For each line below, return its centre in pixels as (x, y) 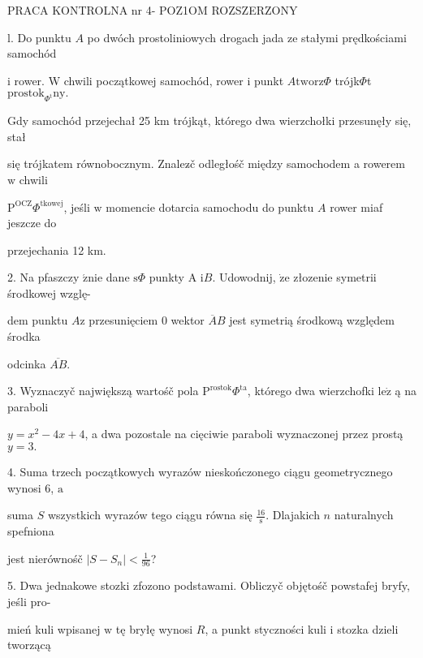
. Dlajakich (293, 515)
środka (24, 336)
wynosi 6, (31, 487)
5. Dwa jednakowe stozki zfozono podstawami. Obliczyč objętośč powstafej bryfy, (209, 585)
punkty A (173, 277)
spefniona (31, 531)
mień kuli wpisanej (54, 628)
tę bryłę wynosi (154, 628)
